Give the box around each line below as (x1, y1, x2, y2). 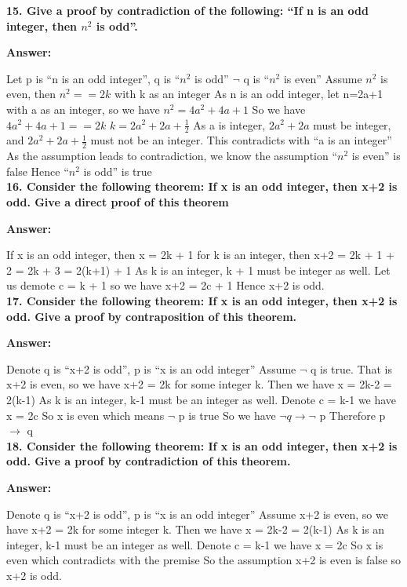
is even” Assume (283, 70, 362, 86)
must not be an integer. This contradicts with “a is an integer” (90, 132, 392, 148)
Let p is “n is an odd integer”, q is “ (6, 70, 180, 86)
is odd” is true (83, 162, 152, 179)
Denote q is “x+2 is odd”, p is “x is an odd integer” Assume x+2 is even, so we (6, 505, 388, 522)
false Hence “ (6, 162, 69, 179)
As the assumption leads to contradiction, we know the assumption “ (6, 148, 338, 164)
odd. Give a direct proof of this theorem (6, 194, 229, 210)
